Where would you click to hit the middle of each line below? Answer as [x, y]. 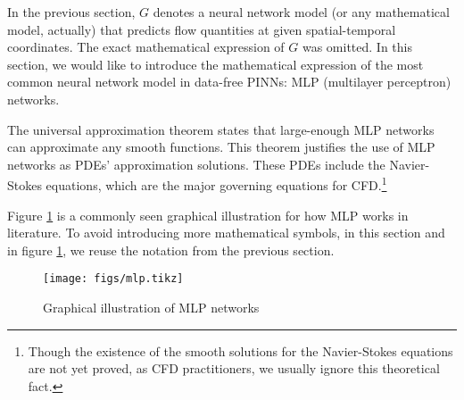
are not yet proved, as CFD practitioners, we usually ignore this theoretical [234, 368]
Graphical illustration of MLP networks [151, 308]
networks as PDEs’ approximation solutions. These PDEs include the [196, 164]
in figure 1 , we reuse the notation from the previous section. [171, 250]
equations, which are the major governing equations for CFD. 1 [216, 183]
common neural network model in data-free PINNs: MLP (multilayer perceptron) [229, 82]
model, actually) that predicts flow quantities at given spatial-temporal [202, 29]
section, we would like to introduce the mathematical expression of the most [215, 64]
